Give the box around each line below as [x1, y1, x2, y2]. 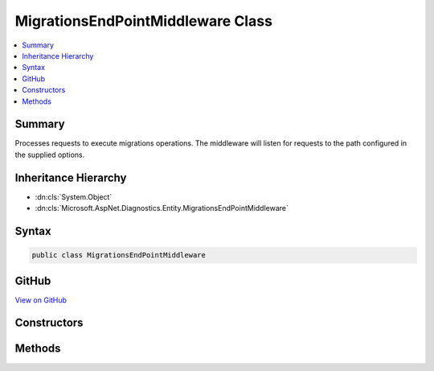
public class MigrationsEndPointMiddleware [31, 250, 207, 260]
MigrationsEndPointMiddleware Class [14, 12, 273, 30]
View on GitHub [14, 295, 68, 305]
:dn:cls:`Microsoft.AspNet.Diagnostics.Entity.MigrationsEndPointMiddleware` [35, 204, 289, 213]
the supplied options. [14, 150, 85, 159]
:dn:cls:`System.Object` [35, 192, 113, 201]
